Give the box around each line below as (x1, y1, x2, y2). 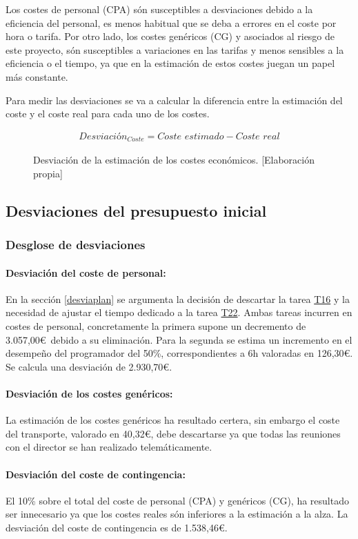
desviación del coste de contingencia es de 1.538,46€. (6, 520, 228, 534)
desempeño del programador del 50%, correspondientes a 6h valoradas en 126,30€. (6, 346, 353, 360)
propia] (33, 166, 63, 180)
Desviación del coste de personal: (6, 265, 166, 280)
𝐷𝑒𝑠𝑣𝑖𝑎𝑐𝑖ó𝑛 (79, 131, 128, 141)
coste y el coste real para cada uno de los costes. (6, 106, 210, 121)
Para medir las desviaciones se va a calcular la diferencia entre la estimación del (6, 92, 343, 107)
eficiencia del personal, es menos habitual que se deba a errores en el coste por (6, 15, 337, 30)
